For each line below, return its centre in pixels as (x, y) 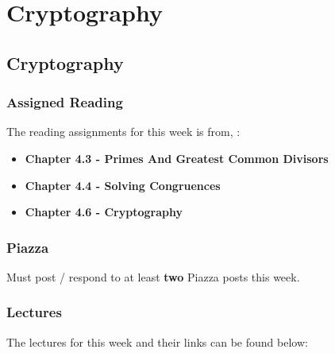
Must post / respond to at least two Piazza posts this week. (153, 276)
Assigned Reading (65, 102)
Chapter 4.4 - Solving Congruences (123, 185)
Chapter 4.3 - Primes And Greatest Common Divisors (177, 158)
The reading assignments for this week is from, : (123, 132)
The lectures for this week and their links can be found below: (157, 341)
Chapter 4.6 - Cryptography (104, 212)
